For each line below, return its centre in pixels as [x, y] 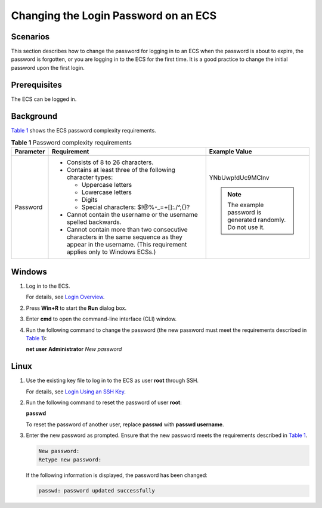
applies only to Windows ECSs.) [111, 252]
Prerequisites [36, 84]
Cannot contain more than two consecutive [127, 230]
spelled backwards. [94, 222]
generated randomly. [257, 220]
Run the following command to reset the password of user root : [104, 402]
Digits [89, 200]
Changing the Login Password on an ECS [114, 16]
